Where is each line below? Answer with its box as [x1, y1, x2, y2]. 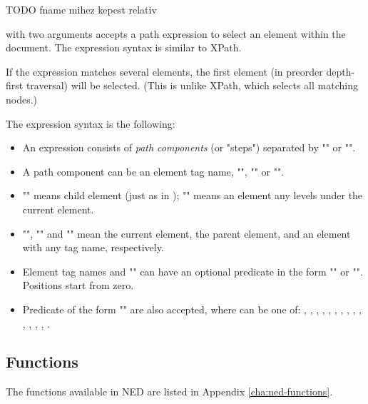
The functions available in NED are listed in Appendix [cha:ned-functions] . [6, 384, 333, 399]
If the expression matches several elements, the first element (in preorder [6, 64, 323, 79]
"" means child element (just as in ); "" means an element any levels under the [22, 188, 363, 203]
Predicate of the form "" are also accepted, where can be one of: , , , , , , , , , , [22, 301, 362, 316]
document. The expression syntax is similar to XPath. [6, 40, 242, 55]
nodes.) [6, 91, 38, 106]
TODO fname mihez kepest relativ [6, 2, 157, 16]
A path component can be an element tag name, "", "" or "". [22, 163, 285, 178]
